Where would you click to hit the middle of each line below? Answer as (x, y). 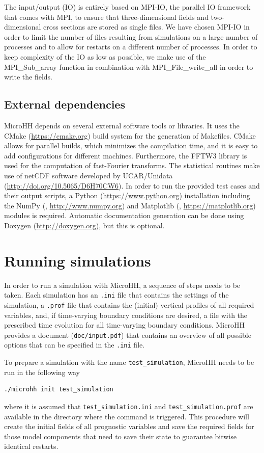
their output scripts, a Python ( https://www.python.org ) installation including (127, 195)
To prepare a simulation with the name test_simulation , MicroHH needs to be (129, 362)
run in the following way (42, 372)
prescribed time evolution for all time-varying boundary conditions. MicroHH (124, 325)
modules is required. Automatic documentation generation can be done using (124, 215)
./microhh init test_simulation (59, 390)
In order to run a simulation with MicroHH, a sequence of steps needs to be (122, 285)
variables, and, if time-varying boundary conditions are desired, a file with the (126, 315)
